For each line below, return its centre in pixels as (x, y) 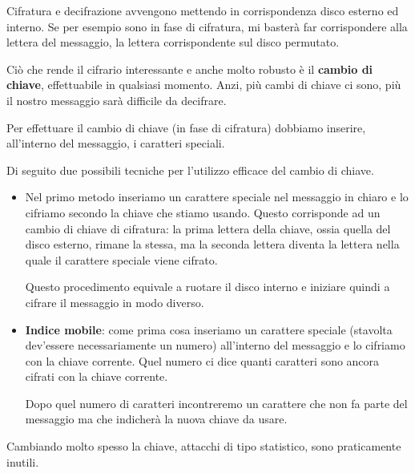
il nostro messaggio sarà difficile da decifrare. (117, 100)
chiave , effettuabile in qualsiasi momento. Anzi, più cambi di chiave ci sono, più (204, 85)
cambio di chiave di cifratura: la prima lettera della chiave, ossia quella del (208, 228)
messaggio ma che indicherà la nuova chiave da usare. (156, 419)
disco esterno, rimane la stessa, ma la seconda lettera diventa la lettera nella (212, 244)
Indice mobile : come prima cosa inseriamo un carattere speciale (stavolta (209, 329)
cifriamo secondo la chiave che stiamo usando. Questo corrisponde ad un (203, 212)
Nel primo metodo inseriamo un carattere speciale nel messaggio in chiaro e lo (217, 197)
